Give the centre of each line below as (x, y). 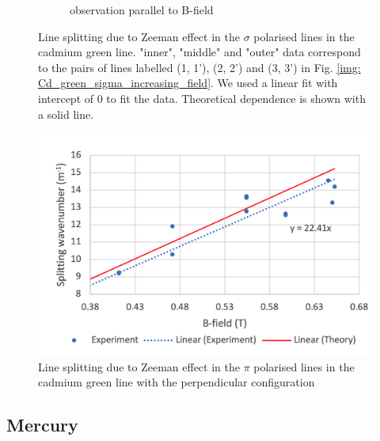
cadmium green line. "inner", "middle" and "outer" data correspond (199, 52)
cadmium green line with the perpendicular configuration (177, 382)
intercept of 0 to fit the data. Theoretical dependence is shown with (202, 98)
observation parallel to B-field (142, 10)
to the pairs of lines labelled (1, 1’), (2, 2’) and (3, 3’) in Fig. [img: (199, 67)
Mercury (42, 425)
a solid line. (66, 114)
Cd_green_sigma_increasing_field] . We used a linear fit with (188, 83)
